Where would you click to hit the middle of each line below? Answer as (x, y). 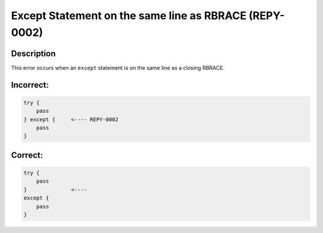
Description (33, 53)
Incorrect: (30, 85)
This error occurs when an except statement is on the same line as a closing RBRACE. (118, 68)
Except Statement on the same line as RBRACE (129, 16)
